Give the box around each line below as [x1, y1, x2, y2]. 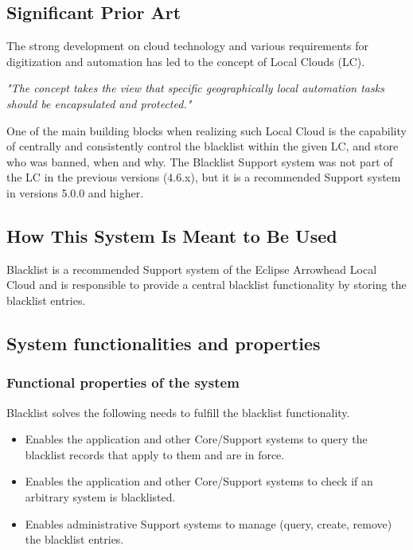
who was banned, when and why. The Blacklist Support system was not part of [6, 153, 393, 170]
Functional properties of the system [6, 373, 240, 392]
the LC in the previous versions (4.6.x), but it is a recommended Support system [6, 169, 401, 185]
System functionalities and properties [6, 330, 321, 355]
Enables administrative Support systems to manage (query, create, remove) [25, 515, 392, 532]
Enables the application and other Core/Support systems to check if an [25, 473, 373, 490]
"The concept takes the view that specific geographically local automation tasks [6, 80, 384, 96]
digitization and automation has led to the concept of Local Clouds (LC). [6, 53, 365, 69]
